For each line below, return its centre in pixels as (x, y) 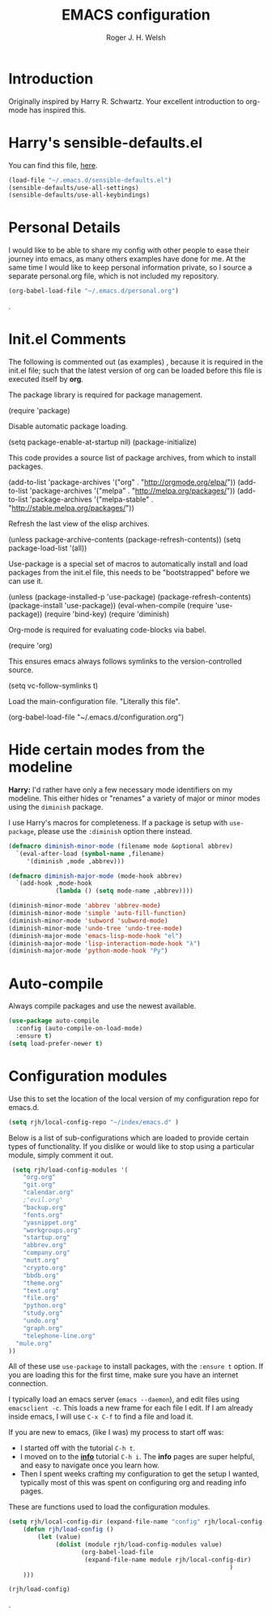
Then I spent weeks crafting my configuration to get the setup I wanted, (140, 1474)
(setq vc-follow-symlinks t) (53, 685)
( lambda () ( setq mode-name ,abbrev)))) (125, 891)
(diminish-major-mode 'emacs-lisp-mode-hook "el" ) (96, 935)
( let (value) (59, 1537)
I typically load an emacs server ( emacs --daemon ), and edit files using (124, 1399)
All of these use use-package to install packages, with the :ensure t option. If (136, 1367)
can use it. (25, 581)
